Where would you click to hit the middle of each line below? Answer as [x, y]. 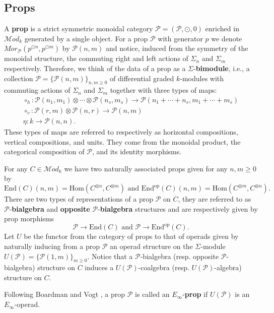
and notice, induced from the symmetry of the [177, 48]
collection [19, 78]
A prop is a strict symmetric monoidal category [79, 28]
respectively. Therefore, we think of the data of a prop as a [95, 68]
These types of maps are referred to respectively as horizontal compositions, [121, 132]
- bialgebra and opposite [50, 208]
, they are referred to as [215, 199]
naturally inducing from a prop [52, 246]
